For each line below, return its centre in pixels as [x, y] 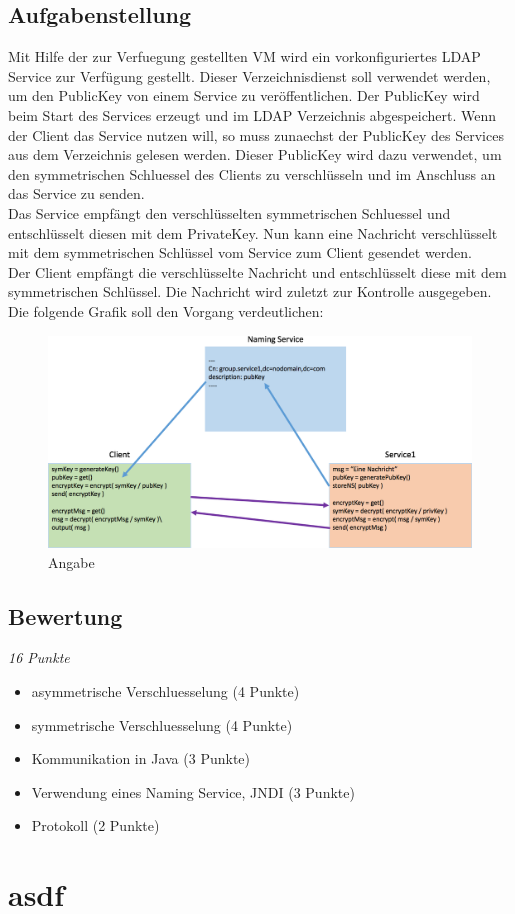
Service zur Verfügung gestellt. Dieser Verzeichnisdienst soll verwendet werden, [249, 75]
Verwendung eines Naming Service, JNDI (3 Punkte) [193, 791]
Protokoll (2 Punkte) [95, 825]
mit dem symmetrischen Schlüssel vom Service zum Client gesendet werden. [240, 252]
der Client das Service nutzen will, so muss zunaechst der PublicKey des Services [256, 134]
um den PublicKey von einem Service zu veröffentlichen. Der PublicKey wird [244, 95]
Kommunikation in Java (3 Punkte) [140, 758]
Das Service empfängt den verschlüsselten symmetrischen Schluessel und [229, 212]
